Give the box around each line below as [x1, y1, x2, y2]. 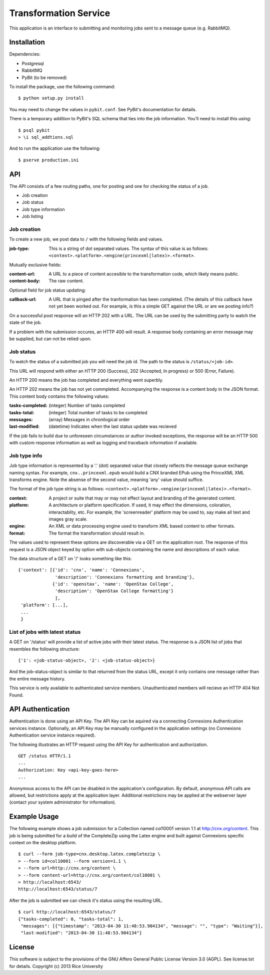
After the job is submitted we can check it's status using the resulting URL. [9, 897, 163, 903]
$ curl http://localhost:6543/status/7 [18, 909, 116, 915]
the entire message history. [9, 675, 65, 681]
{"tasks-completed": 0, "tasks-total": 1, [18, 916, 124, 922]
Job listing [21, 213, 43, 219]
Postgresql [21, 60, 44, 66]
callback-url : [9, 296, 37, 303]
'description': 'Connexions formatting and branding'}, [55, 574, 195, 580]
